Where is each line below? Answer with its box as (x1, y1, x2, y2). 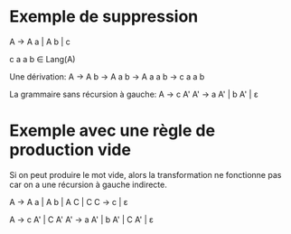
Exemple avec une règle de (9, 120, 215, 141)
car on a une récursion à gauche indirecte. (9, 179, 167, 190)
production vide (9, 140, 131, 160)
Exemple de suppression (9, 6, 199, 27)
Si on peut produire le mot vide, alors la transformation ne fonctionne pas (9, 169, 282, 180)
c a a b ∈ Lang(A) (9, 53, 76, 64)
